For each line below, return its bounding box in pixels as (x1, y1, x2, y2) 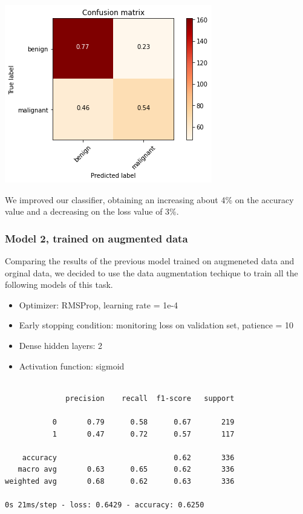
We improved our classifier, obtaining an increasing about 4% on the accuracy (5, 193, 294, 206)
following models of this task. (5, 278, 113, 291)
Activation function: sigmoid (19, 359, 125, 372)
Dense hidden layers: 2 (19, 339, 103, 351)
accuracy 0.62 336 (22, 453, 235, 462)
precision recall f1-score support (65, 394, 235, 403)
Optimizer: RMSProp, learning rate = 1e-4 (19, 298, 178, 311)
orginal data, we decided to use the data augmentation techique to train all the (5, 266, 298, 279)
